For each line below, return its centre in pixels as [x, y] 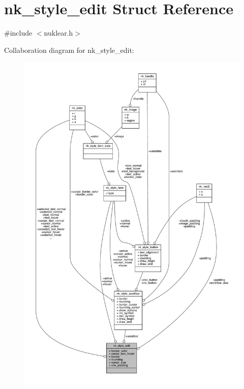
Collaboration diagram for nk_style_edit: [69, 50]
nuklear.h [58, 33]
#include [18, 33]
